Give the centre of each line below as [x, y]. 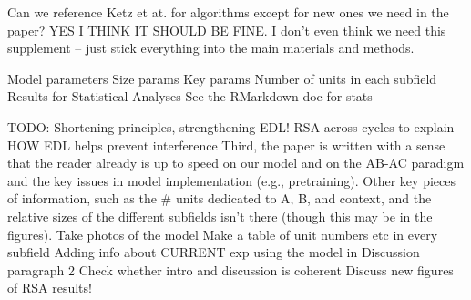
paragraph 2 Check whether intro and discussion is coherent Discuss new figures [230, 269]
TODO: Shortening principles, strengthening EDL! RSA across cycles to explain [231, 126]
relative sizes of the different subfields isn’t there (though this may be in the [220, 216]
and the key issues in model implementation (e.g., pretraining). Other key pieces [231, 180]
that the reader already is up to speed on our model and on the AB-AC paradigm [236, 163]
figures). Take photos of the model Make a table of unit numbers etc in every [223, 234]
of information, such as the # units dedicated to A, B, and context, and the [220, 198]
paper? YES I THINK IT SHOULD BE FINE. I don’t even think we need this [227, 30]
